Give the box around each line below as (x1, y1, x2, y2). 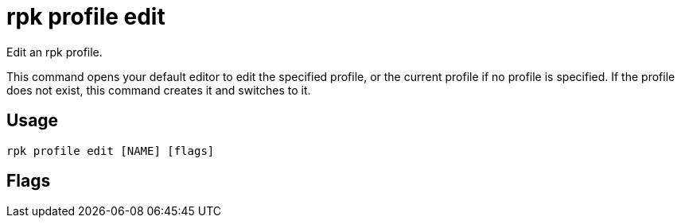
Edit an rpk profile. (6, 44, 103, 59)
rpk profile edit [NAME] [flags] (6, 144, 215, 157)
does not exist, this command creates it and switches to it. (6, 83, 311, 97)
